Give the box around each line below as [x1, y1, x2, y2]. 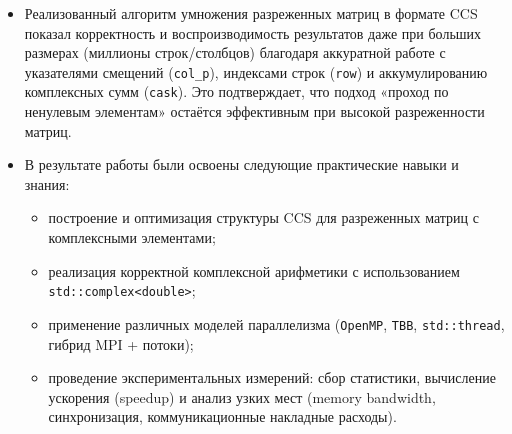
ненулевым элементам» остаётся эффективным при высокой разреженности [24, 101, 485, 122]
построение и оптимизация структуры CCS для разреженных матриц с [48, 207, 479, 228]
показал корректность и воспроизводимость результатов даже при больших [24, 22, 482, 43]
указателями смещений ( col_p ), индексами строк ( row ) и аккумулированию [24, 61, 488, 82]
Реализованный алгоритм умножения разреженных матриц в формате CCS [24, 3, 478, 23]
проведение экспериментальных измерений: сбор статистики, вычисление [48, 367, 496, 388]
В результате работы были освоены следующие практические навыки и [24, 154, 459, 175]
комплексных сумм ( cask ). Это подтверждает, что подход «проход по [24, 81, 449, 102]
